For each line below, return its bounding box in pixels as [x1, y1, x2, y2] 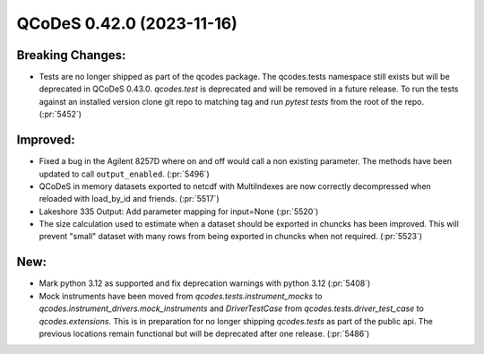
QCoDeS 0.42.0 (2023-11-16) [16, 13, 238, 33]
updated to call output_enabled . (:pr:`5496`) [39, 168, 210, 179]
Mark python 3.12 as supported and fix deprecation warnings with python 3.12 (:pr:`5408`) [39, 278, 371, 289]
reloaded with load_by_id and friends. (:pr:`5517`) [39, 194, 220, 204]
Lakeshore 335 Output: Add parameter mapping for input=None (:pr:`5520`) [39, 206, 319, 217]
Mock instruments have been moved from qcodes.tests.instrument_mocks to [39, 290, 323, 301]
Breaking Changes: [16, 47, 126, 63]
